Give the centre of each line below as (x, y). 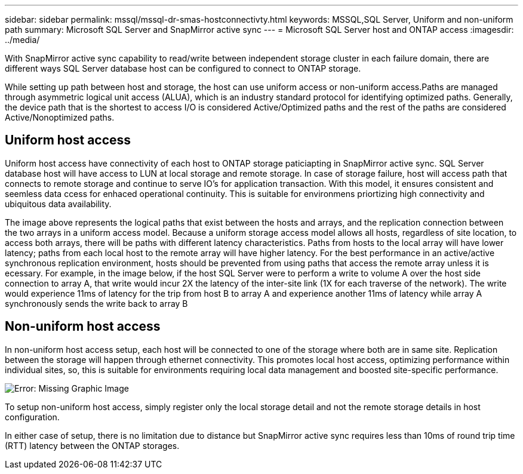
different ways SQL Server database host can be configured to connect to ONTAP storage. (183, 68)
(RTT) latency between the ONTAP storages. (92, 445)
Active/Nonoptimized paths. (60, 117)
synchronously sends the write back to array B (96, 303)
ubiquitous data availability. (58, 204)
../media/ (22, 40)
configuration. (32, 417)
